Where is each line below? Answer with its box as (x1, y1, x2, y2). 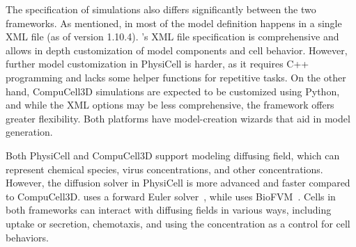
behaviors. (6, 230, 49, 244)
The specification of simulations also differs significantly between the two (6, 2, 316, 16)
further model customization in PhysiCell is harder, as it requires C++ (6, 56, 309, 71)
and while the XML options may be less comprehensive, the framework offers (6, 97, 334, 112)
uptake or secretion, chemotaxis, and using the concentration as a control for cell (6, 216, 350, 230)
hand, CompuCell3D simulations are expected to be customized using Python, (6, 83, 340, 98)
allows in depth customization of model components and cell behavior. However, (6, 42, 348, 57)
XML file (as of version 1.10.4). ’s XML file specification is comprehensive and (6, 29, 339, 44)
